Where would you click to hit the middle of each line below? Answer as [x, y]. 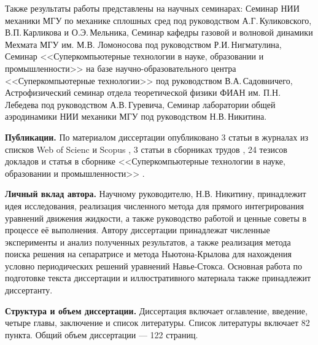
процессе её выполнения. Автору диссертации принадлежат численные [138, 230]
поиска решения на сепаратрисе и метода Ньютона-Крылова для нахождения [148, 254]
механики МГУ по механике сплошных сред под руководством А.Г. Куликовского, [158, 20]
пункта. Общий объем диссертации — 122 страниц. [102, 334]
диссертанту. [29, 290]
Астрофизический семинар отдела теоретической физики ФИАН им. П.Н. [143, 92]
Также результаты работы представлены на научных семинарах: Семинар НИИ [152, 8]
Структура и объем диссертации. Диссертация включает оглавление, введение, [156, 310]
